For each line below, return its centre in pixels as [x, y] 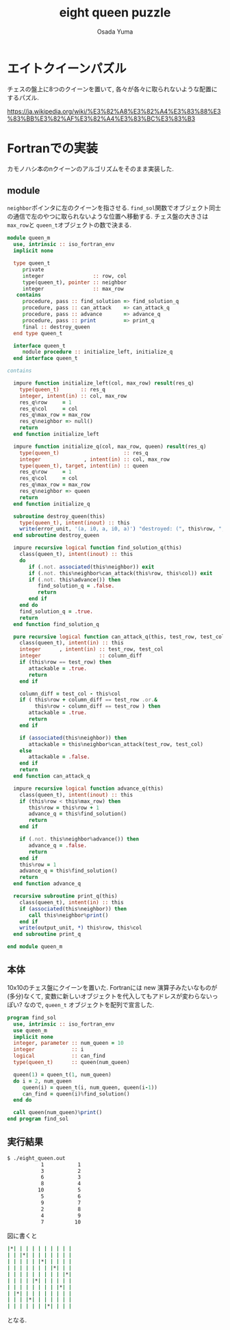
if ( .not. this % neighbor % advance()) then [79, 839]
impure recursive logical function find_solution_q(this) [98, 548]
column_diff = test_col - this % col [70, 694]
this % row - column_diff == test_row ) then [98, 706]
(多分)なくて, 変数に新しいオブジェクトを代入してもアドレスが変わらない [110, 996]
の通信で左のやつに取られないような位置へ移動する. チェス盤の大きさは [108, 217]
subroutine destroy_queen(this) [60, 516]
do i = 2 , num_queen [42, 1081]
